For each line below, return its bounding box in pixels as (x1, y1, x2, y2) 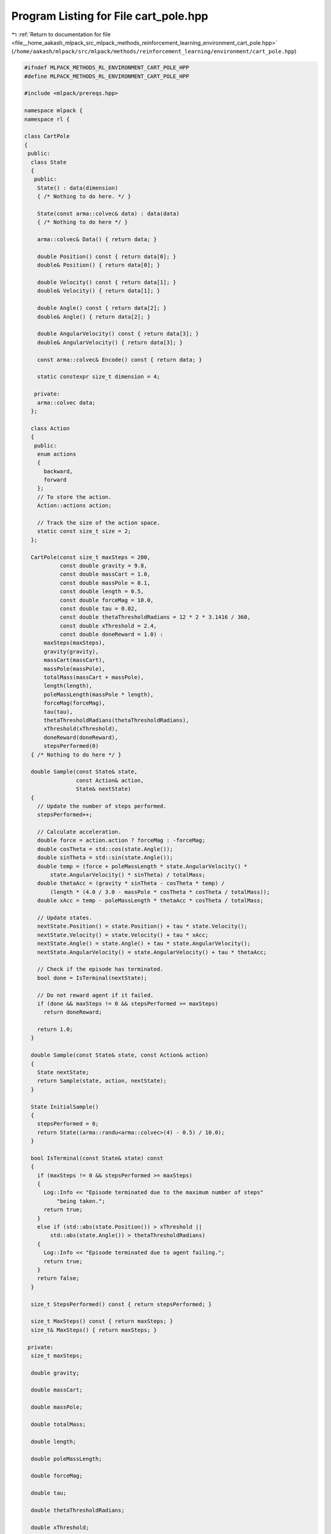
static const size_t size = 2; (37, 528, 131, 535)
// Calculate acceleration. (37, 828, 122, 836)
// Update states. (37, 914, 93, 921)
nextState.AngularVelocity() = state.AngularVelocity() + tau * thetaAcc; (37, 949, 267, 955)
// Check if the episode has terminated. (37, 966, 164, 973)
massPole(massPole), (44, 665, 105, 672)
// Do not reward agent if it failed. (37, 992, 154, 998)
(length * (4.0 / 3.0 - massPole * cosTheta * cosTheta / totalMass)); (50, 888, 270, 895)
